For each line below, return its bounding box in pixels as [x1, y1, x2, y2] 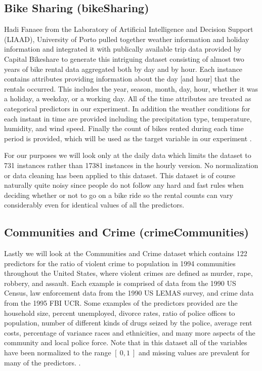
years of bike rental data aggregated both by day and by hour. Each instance [4, 63, 243, 74]
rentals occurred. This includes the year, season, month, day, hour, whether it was [4, 83, 258, 94]
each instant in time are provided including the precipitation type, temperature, [4, 113, 252, 123]
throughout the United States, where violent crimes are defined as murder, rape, [4, 268, 253, 278]
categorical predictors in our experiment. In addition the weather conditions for [4, 103, 250, 113]
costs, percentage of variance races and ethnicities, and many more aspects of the [4, 327, 255, 338]
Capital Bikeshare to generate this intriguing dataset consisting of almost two [4, 53, 244, 64]
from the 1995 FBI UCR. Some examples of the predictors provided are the [4, 298, 238, 308]
